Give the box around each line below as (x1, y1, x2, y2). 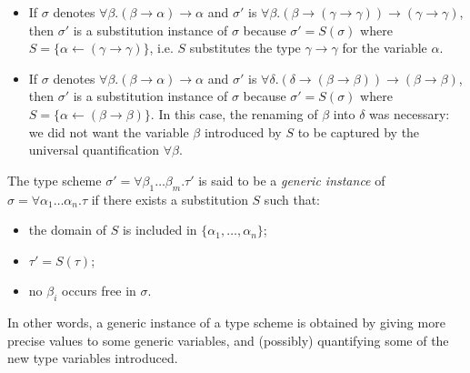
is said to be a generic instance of (198, 170, 385, 189)
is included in (122, 220, 197, 239)
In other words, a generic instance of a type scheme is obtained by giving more (7, 313, 445, 332)
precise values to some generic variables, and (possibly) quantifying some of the (7, 330, 449, 349)
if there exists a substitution (91, 189, 248, 208)
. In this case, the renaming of (150, 104, 318, 123)
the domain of (28, 220, 106, 239)
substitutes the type (189, 38, 301, 57)
